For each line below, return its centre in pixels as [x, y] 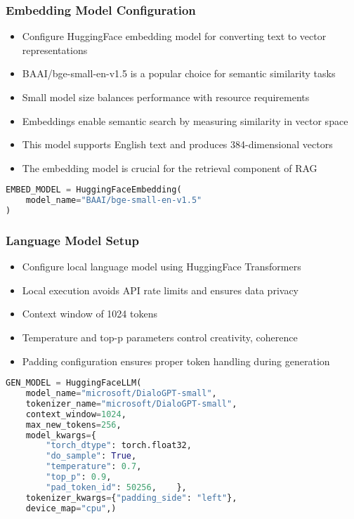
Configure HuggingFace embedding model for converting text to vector [174, 36]
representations [55, 50]
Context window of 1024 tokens [90, 314]
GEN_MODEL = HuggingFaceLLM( [74, 383]
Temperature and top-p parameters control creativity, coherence [160, 337]
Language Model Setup [72, 240]
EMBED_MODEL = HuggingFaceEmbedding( [94, 190]
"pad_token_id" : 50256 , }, [116, 487]
